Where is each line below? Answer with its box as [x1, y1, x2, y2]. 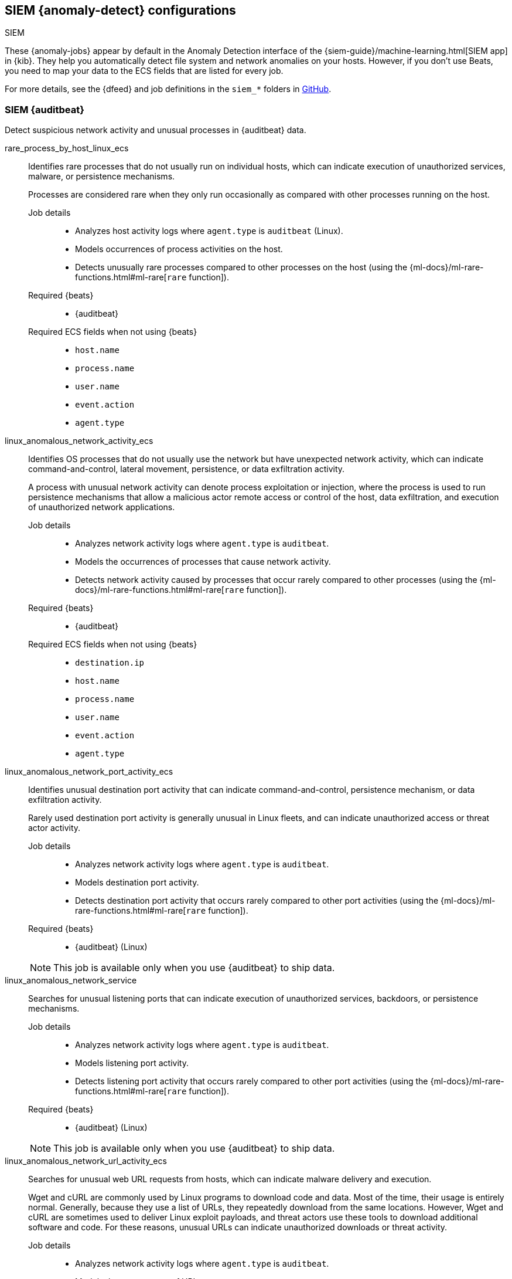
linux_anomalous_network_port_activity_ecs [5, 766, 173, 777]
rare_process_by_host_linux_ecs [5, 143, 129, 154]
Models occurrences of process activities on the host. [75, 244, 283, 255]
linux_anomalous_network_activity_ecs [5, 436, 153, 446]
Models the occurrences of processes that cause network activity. [75, 557, 331, 567]
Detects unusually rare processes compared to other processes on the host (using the [75, 262, 408, 273]
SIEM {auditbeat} [5, 103, 84, 116]
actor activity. [28, 823, 81, 833]
